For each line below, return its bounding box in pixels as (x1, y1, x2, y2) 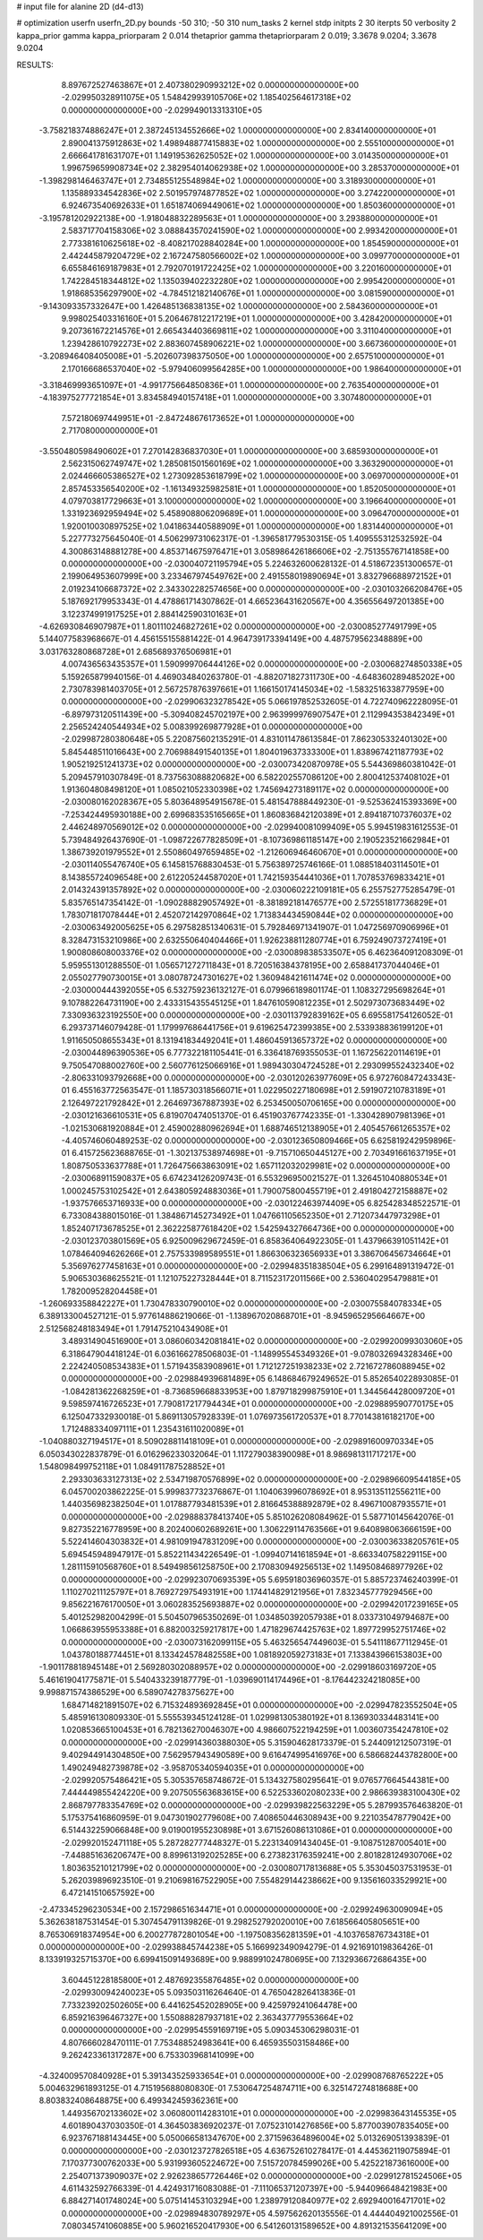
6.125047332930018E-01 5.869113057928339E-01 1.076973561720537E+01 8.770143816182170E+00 (61, 1411, 436, 1422)
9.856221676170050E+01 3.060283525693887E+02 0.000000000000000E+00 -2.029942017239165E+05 (61, 1599, 459, 1610)
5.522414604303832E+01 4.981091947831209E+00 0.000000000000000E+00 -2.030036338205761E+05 (61, 1537, 460, 1547)
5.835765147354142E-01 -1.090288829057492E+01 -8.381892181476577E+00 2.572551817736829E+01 (61, 897, 447, 908)
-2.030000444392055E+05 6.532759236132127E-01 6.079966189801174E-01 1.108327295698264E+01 (61, 985, 445, 995)
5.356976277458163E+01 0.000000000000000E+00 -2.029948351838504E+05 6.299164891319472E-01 (61, 1260, 454, 1271)
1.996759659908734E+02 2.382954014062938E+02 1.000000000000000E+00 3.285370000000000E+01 (61, 162, 460, 174)
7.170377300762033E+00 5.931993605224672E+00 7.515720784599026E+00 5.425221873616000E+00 (61, 2158, 450, 2168)
